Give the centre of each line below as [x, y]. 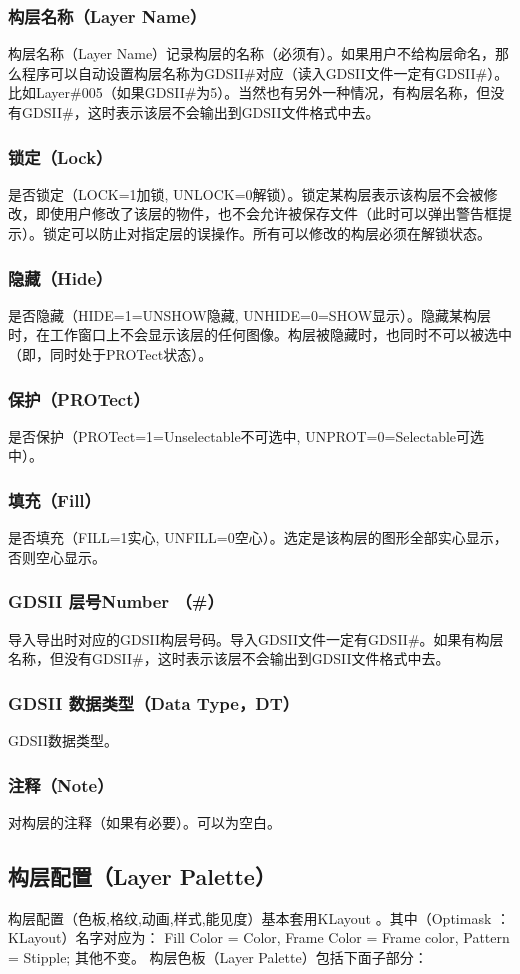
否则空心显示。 [57, 556]
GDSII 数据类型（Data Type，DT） [154, 702]
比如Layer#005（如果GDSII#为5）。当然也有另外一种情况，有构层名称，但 [249, 92]
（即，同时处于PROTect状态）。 [110, 354]
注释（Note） [61, 784]
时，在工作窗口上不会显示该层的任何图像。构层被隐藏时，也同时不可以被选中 [260, 334]
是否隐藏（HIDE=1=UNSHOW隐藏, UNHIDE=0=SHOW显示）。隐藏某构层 [250, 314]
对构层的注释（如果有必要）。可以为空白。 [144, 821]
